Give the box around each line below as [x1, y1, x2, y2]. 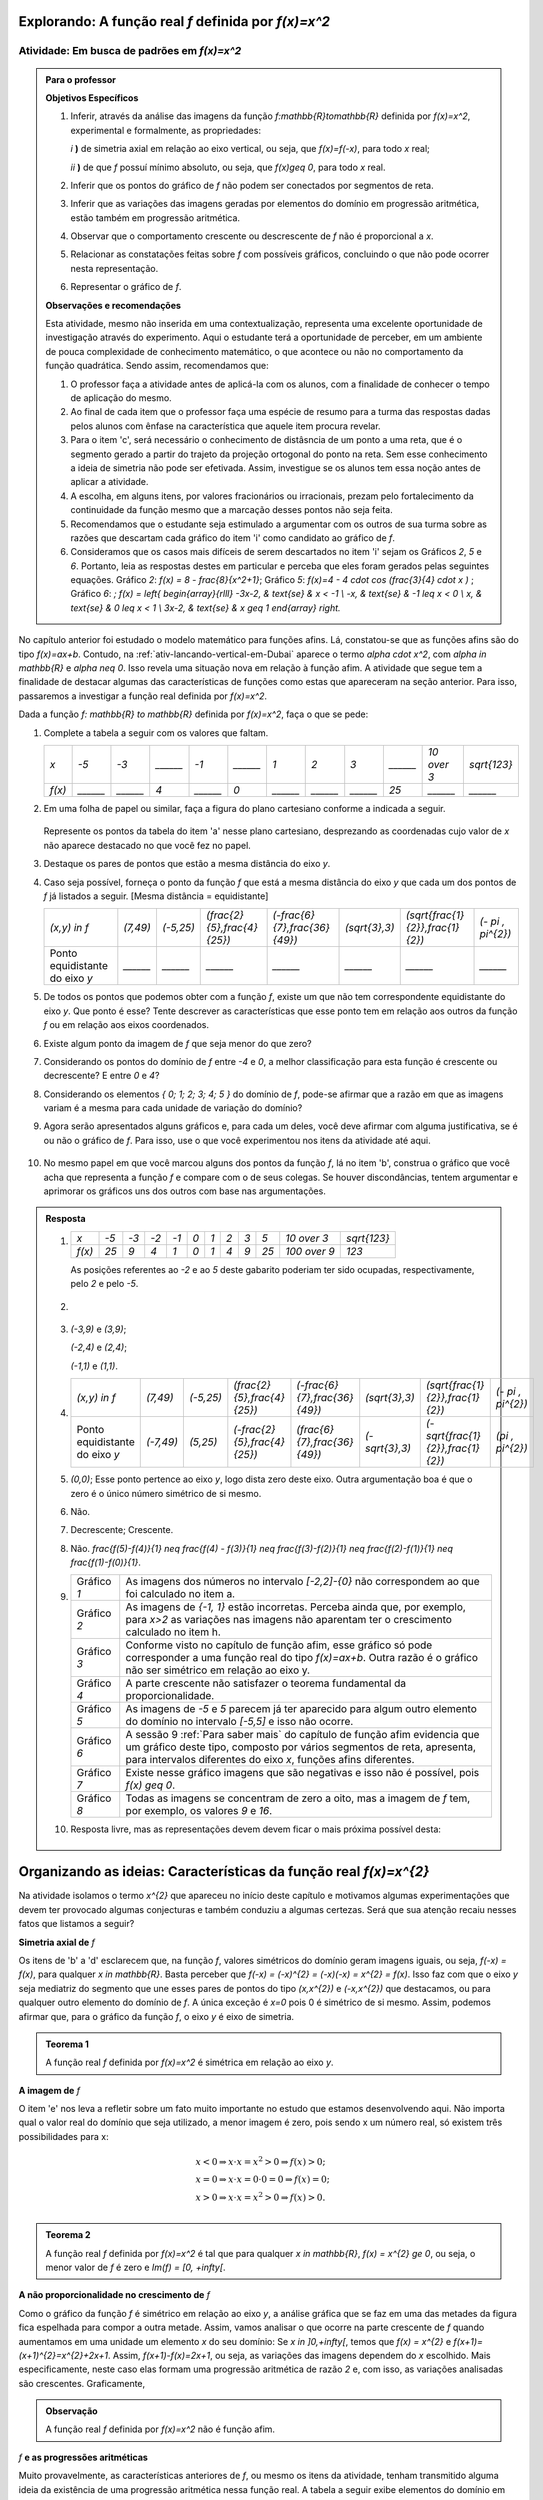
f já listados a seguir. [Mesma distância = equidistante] [43, 890, 269, 902]
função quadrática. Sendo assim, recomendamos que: [45, 360, 269, 372]
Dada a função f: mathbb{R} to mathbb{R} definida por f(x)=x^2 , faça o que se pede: [18, 708, 369, 720]
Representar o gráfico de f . [70, 281, 182, 293]
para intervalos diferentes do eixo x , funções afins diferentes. [125, 1753, 415, 1767]
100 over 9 [285, 1244, 335, 1258]
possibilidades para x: [18, 2130, 109, 2142]
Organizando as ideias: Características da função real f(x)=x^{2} [18, 1863, 430, 1880]
